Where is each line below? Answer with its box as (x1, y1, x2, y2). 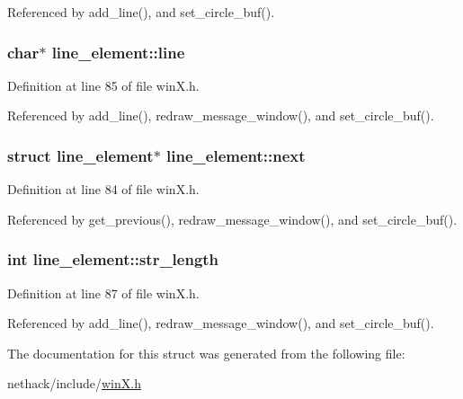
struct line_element (7, 144, 154, 166)
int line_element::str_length (7, 248, 219, 270)
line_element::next (166, 144, 306, 166)
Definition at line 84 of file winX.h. (7, 180, 200, 199)
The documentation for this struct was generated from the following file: (7, 343, 405, 362)
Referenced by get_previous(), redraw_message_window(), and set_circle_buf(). (7, 209, 458, 228)
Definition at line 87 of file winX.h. (7, 283, 200, 302)
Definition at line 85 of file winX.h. (7, 75, 200, 94)
